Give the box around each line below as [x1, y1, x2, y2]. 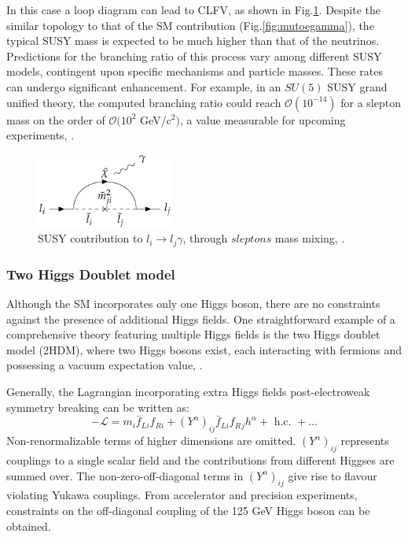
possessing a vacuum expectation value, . [6, 357, 203, 373]
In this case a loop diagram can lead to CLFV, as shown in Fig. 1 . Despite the [6, 2, 381, 17]
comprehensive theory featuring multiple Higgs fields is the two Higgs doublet [6, 326, 380, 343]
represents [340, 432, 389, 449]
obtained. [6, 517, 51, 534]
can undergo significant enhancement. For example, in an [6, 78, 281, 94]
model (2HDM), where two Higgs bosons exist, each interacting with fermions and [6, 341, 402, 357]
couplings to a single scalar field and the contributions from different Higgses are [6, 452, 395, 468]
